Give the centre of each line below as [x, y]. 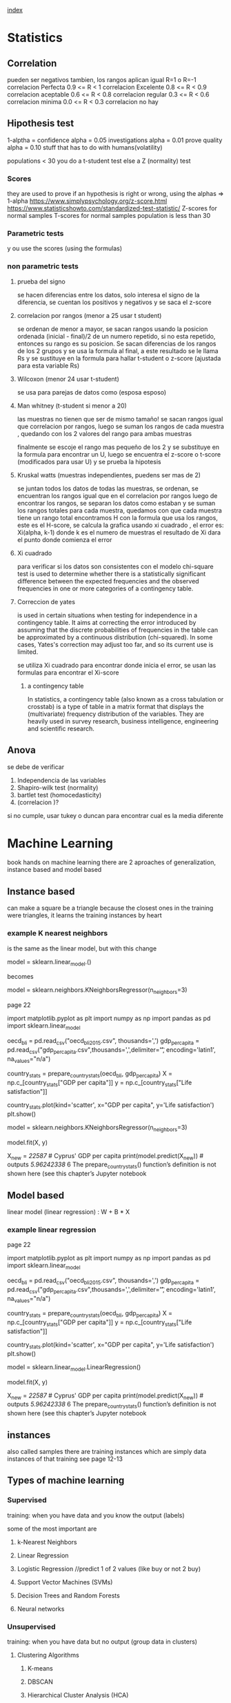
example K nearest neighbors [58, 933]
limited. [28, 652]
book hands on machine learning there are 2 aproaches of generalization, [111, 862]
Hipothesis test [41, 123]
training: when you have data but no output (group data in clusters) [102, 1642]
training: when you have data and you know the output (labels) [96, 1515]
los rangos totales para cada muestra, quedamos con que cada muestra [119, 510]
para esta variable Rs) [48, 366]
